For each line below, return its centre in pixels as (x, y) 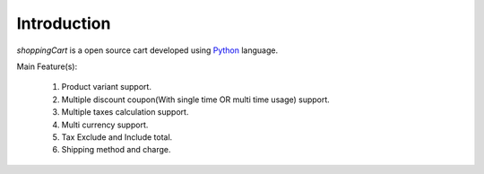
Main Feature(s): (47, 66)
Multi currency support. (105, 125)
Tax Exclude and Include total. (117, 137)
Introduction (64, 23)
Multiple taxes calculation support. (125, 112)
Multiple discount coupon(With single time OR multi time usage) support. (196, 100)
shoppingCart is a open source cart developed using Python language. (147, 50)
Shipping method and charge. (116, 150)
